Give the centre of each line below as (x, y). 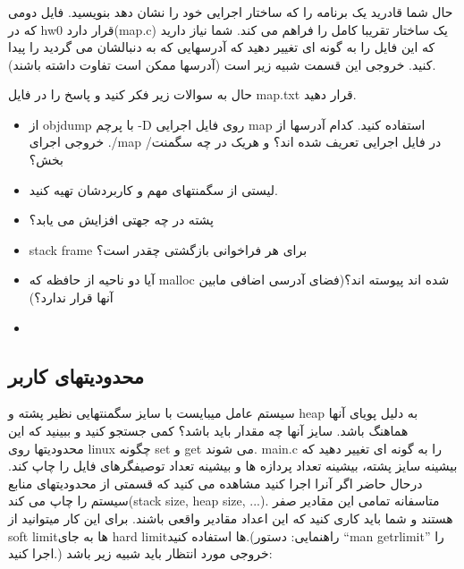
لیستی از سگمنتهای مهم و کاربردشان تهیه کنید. (153, 189)
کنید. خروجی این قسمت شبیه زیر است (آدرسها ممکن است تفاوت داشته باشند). (222, 64)
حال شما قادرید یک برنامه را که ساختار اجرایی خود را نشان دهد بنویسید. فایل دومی (231, 11)
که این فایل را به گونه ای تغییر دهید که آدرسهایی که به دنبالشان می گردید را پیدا (222, 47)
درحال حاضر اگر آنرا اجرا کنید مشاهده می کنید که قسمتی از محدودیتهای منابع (215, 483)
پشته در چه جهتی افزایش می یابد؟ (121, 220)
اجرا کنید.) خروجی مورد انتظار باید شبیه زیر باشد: (140, 553)
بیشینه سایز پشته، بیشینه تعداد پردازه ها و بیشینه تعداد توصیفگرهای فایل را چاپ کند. (233, 466)
